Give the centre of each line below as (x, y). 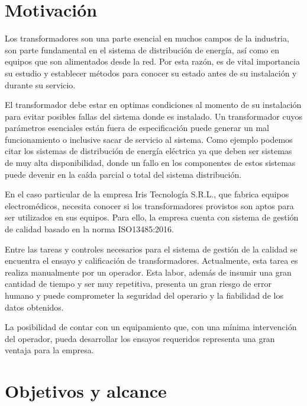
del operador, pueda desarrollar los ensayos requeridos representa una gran (140, 338)
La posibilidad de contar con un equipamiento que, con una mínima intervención (151, 327)
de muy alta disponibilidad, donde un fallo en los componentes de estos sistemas (150, 163)
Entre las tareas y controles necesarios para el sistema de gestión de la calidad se (151, 249)
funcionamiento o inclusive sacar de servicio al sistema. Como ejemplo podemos (149, 139)
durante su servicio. (40, 84)
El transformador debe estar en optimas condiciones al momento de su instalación (153, 105)
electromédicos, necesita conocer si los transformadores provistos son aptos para (149, 205)
